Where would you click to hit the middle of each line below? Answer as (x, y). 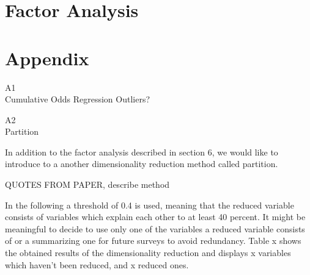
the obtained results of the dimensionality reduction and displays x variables (148, 253)
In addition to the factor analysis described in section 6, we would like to (142, 152)
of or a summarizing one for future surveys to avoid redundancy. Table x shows (153, 241)
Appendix (47, 58)
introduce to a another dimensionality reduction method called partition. (142, 164)
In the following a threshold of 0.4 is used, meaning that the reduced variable (149, 205)
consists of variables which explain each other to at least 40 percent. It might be (155, 217)
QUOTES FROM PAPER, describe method (87, 184)
